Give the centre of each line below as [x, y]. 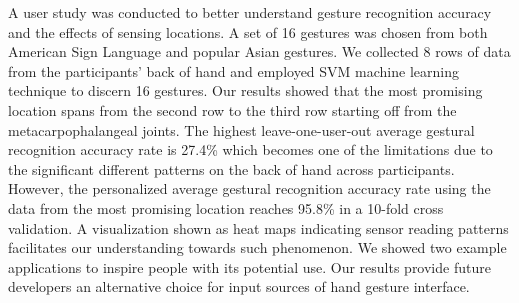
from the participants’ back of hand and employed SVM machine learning [233, 70]
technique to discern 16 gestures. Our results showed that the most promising [245, 90]
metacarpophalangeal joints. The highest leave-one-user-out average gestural [241, 129]
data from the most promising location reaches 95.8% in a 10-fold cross [226, 207]
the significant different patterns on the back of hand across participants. [231, 168]
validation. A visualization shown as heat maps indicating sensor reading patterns [258, 227]
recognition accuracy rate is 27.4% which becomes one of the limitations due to [250, 149]
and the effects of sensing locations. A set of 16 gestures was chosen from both [248, 31]
